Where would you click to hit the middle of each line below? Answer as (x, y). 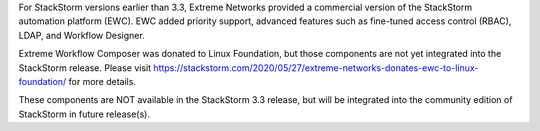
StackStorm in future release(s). (84, 114)
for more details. (102, 81)
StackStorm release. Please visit (85, 67)
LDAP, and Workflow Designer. (81, 35)
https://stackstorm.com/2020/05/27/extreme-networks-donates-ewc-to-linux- (316, 67)
